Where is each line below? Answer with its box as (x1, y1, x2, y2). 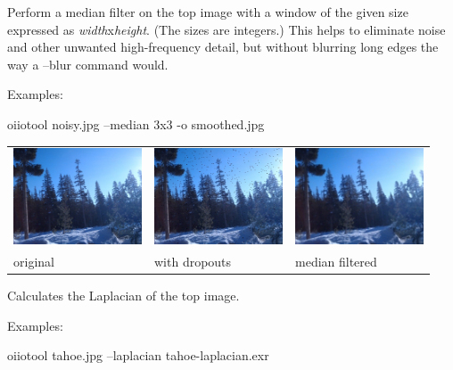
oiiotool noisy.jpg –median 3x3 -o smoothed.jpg (7, 114, 265, 133)
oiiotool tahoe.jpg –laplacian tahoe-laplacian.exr (7, 346, 269, 365)
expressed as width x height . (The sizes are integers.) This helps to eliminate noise (7, 20, 446, 38)
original (13, 252, 54, 271)
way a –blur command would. (7, 54, 169, 73)
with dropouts (154, 252, 232, 271)
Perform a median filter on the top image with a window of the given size (7, 3, 408, 21)
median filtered (295, 252, 377, 271)
